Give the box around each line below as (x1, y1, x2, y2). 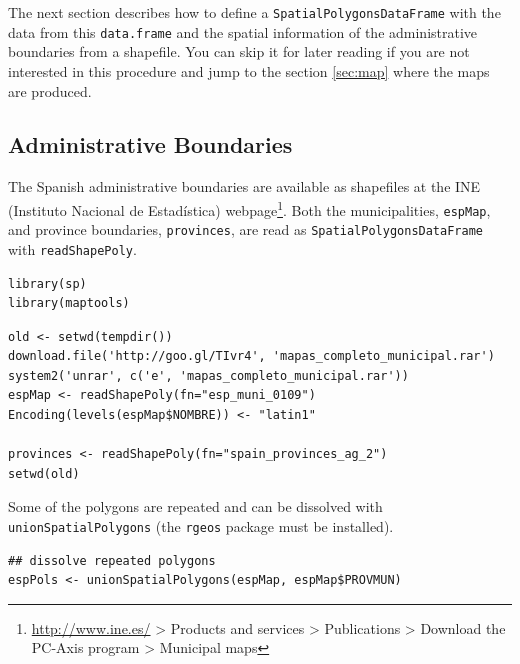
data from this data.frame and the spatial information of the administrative (8, 21, 478, 42)
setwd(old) (8, 466, 80, 481)
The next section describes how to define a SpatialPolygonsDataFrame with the (8, 2, 501, 22)
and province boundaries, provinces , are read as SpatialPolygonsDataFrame (8, 219, 483, 240)
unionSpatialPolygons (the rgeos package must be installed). (8, 516, 394, 537)
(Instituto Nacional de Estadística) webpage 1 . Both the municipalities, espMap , (8, 196, 491, 220)
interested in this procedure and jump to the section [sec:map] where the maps (8, 60, 490, 81)
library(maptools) (8, 296, 130, 311)
